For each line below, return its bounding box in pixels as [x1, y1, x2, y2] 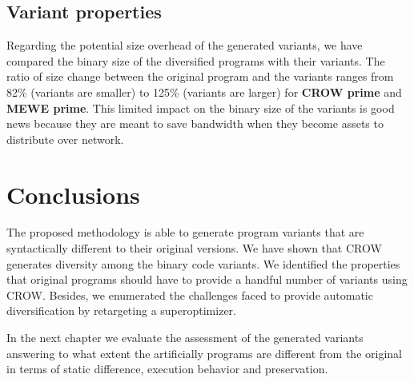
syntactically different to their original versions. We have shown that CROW [6, 240, 382, 257]
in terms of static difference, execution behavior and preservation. [6, 360, 328, 377]
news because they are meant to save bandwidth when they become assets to [6, 115, 384, 132]
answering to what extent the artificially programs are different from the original [6, 344, 402, 361]
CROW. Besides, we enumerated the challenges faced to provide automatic [6, 286, 373, 303]
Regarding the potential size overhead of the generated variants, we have [6, 37, 363, 54]
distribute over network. [6, 130, 124, 147]
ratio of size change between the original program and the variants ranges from [6, 68, 394, 85]
